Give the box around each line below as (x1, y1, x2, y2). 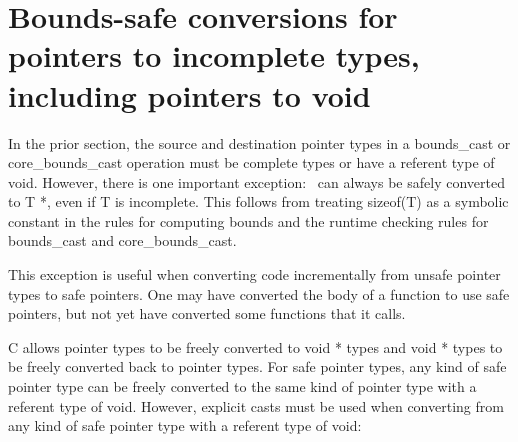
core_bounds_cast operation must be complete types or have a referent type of (8, 152, 495, 173)
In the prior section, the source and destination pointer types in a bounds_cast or (8, 132, 511, 153)
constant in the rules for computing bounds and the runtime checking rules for (8, 210, 489, 231)
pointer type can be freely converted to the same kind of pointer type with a (8, 376, 477, 397)
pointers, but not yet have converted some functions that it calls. (8, 303, 406, 324)
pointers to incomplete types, (8, 35, 420, 76)
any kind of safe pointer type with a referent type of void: (8, 415, 362, 436)
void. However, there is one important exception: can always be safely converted (8, 171, 505, 192)
